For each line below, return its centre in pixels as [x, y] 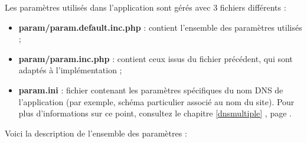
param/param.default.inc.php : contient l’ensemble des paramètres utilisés [160, 27]
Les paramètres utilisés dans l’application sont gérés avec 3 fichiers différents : [146, 7]
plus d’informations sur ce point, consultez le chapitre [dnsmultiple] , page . [155, 113]
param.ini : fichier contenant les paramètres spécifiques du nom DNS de [151, 90]
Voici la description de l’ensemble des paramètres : [96, 133]
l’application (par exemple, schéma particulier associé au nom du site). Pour [156, 101]
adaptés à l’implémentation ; [70, 70]
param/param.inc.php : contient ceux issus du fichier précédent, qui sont [156, 58]
